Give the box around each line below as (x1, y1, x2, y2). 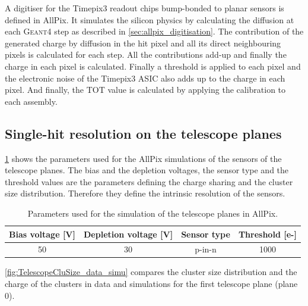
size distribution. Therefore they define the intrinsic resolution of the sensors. (5, 187, 285, 199)
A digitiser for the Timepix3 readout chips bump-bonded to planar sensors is (5, 2, 284, 14)
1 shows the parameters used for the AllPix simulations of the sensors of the (5, 152, 282, 164)
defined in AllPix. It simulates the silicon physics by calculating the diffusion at (5, 13, 294, 26)
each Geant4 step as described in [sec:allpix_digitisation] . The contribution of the (5, 25, 304, 38)
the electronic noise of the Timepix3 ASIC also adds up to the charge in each (5, 71, 285, 84)
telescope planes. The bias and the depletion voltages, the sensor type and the (5, 164, 289, 176)
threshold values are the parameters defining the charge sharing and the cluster (5, 175, 293, 188)
